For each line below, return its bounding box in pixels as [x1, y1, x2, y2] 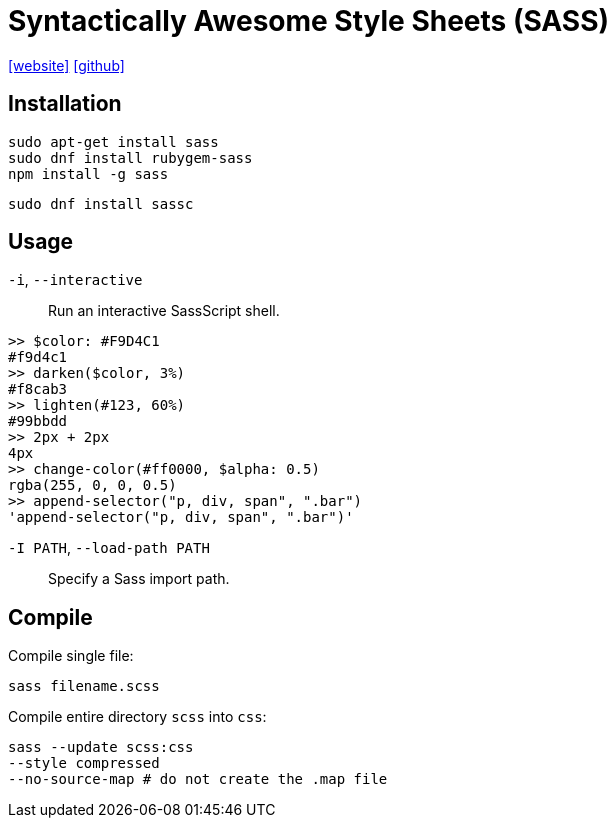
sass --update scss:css [8, 739, 194, 756]
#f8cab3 [8, 381, 68, 398]
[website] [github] [8, 56, 125, 74]
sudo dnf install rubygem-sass [8, 149, 253, 166]
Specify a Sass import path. [48, 570, 230, 588]
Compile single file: [8, 647, 134, 665]
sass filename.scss [8, 678, 160, 695]
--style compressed [8, 755, 160, 772]
